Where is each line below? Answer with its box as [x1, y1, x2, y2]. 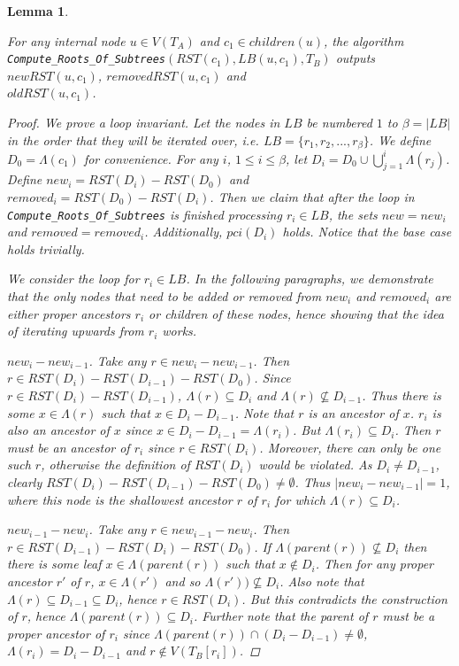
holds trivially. [7, 239, 85, 258]
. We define [369, 130, 432, 149]
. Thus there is [362, 385, 441, 404]
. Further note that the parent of [193, 607, 369, 625]
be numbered [306, 113, 372, 132]
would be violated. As [258, 455, 372, 474]
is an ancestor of [308, 403, 399, 422]
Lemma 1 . [7, 2, 69, 19]
